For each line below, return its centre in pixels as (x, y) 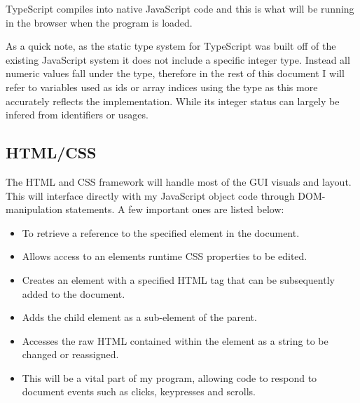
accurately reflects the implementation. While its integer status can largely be (173, 101)
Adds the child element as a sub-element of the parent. (139, 317)
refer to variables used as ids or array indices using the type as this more (162, 87)
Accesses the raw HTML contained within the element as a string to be (175, 340)
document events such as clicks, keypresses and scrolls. (139, 391)
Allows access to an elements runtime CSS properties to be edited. (165, 256)
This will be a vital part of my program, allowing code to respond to (169, 377)
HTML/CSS (51, 152)
